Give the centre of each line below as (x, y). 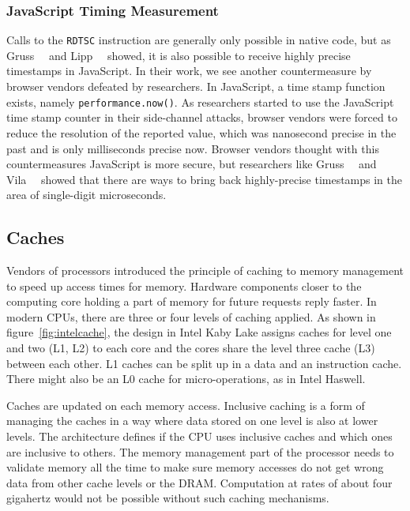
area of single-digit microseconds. (87, 195)
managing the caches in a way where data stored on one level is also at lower (192, 421)
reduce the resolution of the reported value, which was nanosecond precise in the (201, 132)
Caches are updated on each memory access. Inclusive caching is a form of (186, 405)
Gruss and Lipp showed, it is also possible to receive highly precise (179, 55)
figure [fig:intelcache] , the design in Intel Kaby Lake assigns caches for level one (199, 332)
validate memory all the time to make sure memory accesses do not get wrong (195, 467)
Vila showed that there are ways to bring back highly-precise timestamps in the (205, 179)
